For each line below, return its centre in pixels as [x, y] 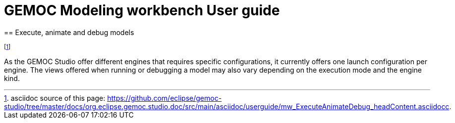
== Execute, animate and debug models [69, 32]
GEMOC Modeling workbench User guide [142, 10]
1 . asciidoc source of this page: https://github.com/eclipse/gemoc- [113, 98]
